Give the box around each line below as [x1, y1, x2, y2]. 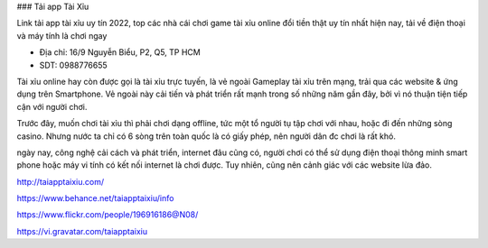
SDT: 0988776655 [39, 60, 108, 70]
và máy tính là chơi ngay [16, 30, 108, 41]
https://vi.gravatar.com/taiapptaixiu [16, 225, 148, 236]
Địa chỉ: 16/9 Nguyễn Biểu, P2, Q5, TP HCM [39, 47, 201, 58]
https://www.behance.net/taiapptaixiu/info [16, 193, 174, 204]
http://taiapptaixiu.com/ [16, 176, 104, 187]
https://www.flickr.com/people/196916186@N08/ [16, 209, 199, 220]
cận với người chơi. [16, 101, 88, 112]
